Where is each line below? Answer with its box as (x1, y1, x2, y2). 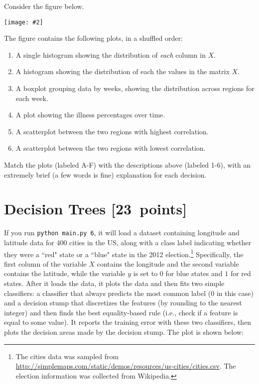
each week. (15, 93, 48, 103)
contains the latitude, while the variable (4, 268, 126, 279)
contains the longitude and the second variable (97, 258, 239, 269)
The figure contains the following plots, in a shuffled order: (4, 33, 183, 43)
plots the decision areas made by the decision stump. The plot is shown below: (4, 326, 244, 337)
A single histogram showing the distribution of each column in (15, 49, 206, 60)
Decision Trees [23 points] (4, 198, 187, 219)
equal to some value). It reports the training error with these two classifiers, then (4, 317, 252, 327)
